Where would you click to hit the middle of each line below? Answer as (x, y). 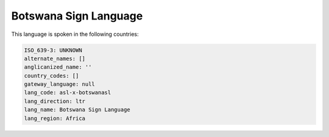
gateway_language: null (60, 84)
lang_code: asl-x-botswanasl (68, 93)
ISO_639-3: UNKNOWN (53, 50)
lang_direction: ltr (55, 101)
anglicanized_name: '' (58, 67)
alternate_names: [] (55, 58)
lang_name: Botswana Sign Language (77, 110)
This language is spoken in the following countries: (75, 34)
